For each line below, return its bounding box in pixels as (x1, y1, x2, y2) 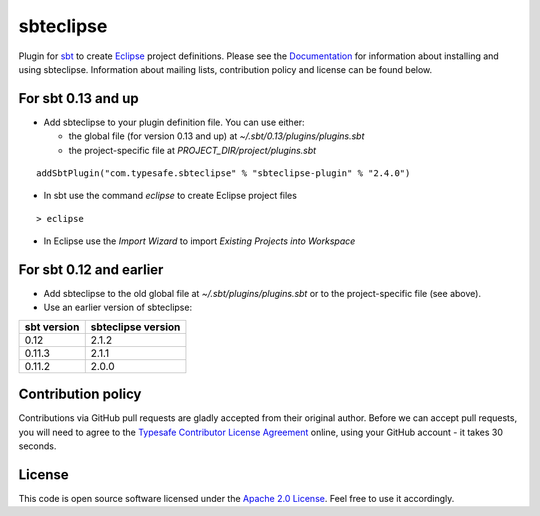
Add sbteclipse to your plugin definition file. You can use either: (43, 116, 305, 128)
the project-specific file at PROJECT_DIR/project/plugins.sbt (68, 144, 317, 156)
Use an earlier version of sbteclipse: (43, 301, 193, 314)
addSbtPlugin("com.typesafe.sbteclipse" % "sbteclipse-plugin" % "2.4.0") (36, 168, 411, 179)
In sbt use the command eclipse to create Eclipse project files (43, 190, 297, 202)
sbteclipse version (90, 320, 181, 334)
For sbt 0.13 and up (18, 90, 139, 107)
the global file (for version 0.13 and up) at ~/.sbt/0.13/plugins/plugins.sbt (68, 130, 365, 142)
